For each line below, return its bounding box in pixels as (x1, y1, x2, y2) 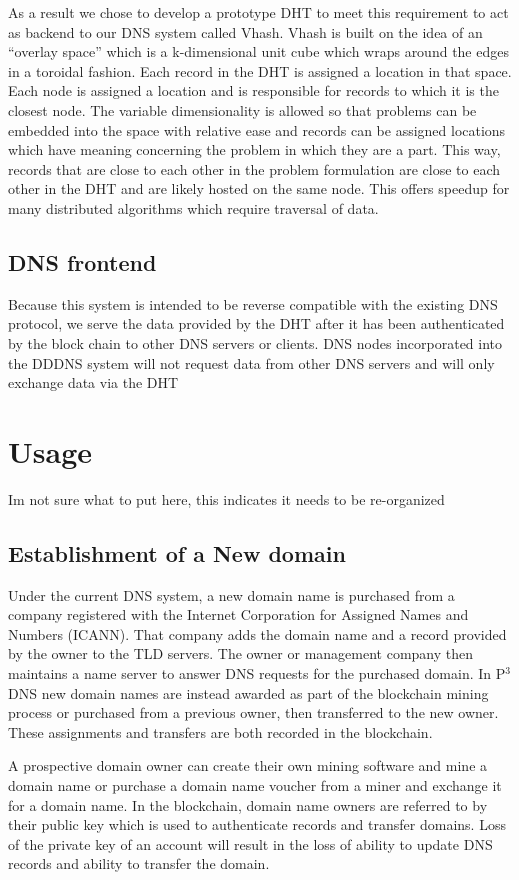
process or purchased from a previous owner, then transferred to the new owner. (8, 702, 499, 723)
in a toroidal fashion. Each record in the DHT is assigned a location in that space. (8, 60, 512, 81)
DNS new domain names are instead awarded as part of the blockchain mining (8, 682, 489, 703)
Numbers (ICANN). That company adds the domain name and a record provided (8, 623, 507, 644)
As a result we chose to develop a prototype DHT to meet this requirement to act (8, 2, 509, 22)
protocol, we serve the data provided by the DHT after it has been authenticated (8, 313, 505, 334)
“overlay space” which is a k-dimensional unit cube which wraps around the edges (8, 41, 509, 62)
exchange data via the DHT (8, 372, 179, 393)
